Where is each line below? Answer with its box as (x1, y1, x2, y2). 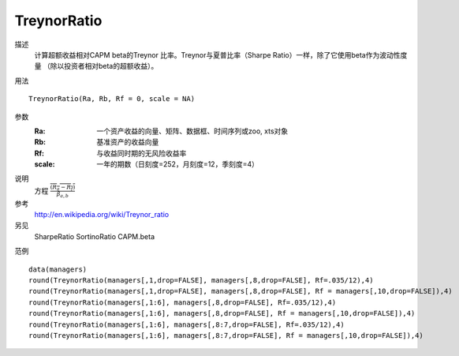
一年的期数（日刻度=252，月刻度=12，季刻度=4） (96, 159, 259, 169)
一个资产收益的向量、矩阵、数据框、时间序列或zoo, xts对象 (96, 126, 289, 136)
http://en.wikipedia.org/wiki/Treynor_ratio (34, 210, 170, 219)
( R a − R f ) (50, 183, 76, 193)
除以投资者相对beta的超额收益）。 (50, 62, 159, 71)
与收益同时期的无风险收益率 (96, 148, 187, 158)
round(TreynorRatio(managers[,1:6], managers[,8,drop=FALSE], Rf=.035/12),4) (28, 298, 337, 307)
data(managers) (28, 264, 88, 274)
